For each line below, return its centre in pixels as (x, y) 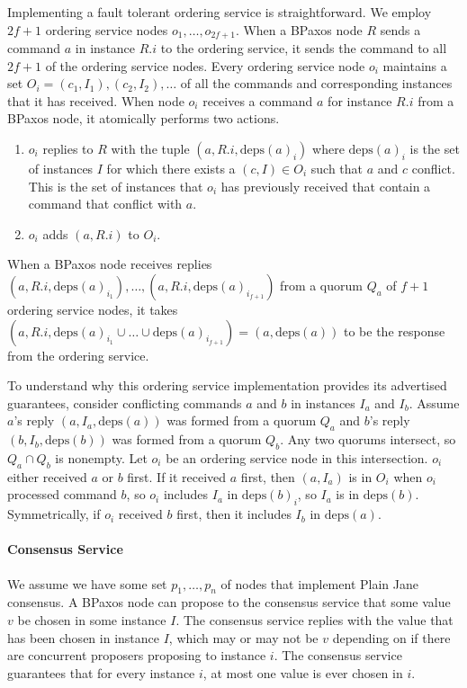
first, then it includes (234, 514)
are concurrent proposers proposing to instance (137, 655)
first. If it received (177, 476)
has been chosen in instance (83, 637)
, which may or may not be (243, 637)
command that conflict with (105, 204)
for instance (360, 100)
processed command (62, 494)
